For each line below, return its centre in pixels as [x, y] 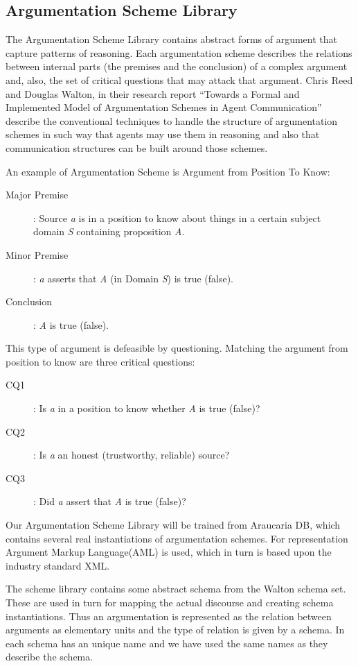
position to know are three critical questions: [100, 361]
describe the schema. [50, 657]
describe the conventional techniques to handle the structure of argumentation [172, 120]
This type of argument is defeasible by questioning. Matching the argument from [177, 348]
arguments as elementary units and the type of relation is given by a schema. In [175, 630]
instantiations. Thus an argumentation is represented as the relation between [169, 616]
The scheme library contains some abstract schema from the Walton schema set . [176, 589]
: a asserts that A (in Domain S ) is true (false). [133, 278]
